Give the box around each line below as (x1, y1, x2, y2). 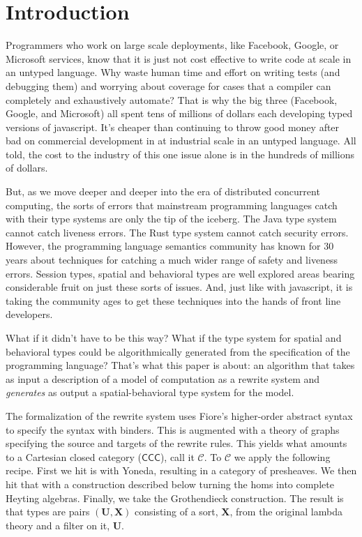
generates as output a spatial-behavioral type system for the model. (6, 385, 294, 400)
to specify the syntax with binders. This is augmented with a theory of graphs (6, 422, 340, 437)
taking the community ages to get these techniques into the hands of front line (6, 293, 341, 308)
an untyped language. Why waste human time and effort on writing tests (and (6, 65, 340, 80)
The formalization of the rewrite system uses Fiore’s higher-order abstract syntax (6, 408, 353, 423)
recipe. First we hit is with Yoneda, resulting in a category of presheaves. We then (6, 463, 357, 478)
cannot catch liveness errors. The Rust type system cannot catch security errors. (6, 225, 349, 239)
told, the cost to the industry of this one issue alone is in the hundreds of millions (6, 146, 355, 161)
